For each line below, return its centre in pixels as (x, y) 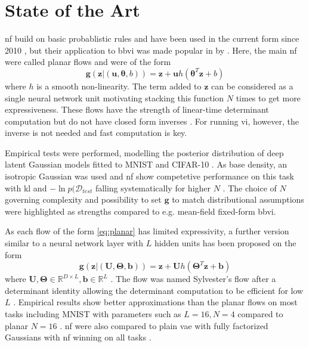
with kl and (26, 188)
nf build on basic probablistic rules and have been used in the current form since (152, 38)
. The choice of (250, 188)
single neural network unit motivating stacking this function (115, 97)
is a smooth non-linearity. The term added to (119, 86)
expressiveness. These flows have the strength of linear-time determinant (137, 109)
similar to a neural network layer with (74, 243)
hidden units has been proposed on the (225, 243)
